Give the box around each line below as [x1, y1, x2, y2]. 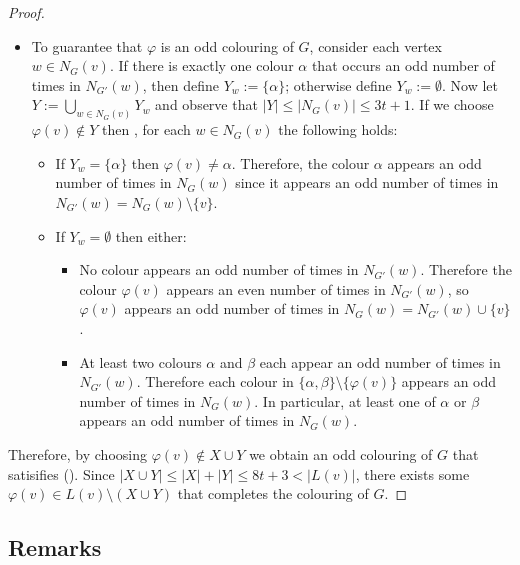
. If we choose [410, 94, 494, 115]
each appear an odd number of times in [259, 351, 501, 372]
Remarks [8, 532, 102, 563]
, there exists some [355, 463, 470, 484]
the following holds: [278, 119, 398, 140]
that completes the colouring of [177, 483, 369, 504]
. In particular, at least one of [254, 390, 436, 411]
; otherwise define [285, 74, 392, 95]
